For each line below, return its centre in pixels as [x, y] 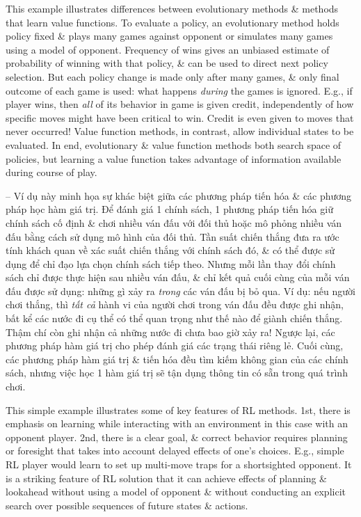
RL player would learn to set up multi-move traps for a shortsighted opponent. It [179, 464]
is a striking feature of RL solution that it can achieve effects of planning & [166, 478]
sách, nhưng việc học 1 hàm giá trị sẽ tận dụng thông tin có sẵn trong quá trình [177, 373]
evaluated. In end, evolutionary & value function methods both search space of [174, 144]
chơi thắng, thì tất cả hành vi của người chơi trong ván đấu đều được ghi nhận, [175, 304]
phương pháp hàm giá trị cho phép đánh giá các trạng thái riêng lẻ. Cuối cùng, [175, 345]
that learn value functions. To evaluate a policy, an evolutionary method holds [173, 22]
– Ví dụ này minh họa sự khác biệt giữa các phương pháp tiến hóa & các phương [179, 195]
